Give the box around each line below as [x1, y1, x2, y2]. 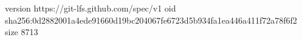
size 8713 [5, 25, 38, 38]
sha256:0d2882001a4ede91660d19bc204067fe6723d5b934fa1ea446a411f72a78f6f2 [5, 13, 297, 26]
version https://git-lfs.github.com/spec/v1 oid [5, 2, 176, 14]
